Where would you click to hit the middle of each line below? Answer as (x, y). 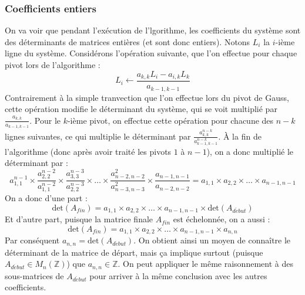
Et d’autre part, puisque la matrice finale (79, 219)
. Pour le (45, 120)
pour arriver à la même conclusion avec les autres (178, 275)
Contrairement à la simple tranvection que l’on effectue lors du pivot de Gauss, (147, 97)
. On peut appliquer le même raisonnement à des (205, 264)
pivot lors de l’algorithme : (53, 65)
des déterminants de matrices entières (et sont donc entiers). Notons (128, 41)
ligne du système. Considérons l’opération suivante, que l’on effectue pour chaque (151, 53)
